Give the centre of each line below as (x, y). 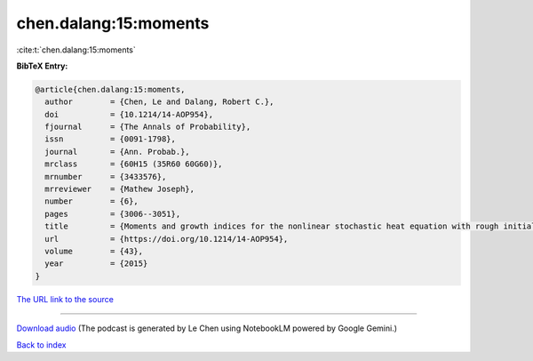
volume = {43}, (94, 251)
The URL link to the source (65, 299)
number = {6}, (92, 201)
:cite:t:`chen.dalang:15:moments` (76, 50)
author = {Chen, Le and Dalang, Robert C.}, (159, 102)
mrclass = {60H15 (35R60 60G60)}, (134, 164)
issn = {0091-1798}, (111, 139)
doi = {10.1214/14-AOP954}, (129, 114)
